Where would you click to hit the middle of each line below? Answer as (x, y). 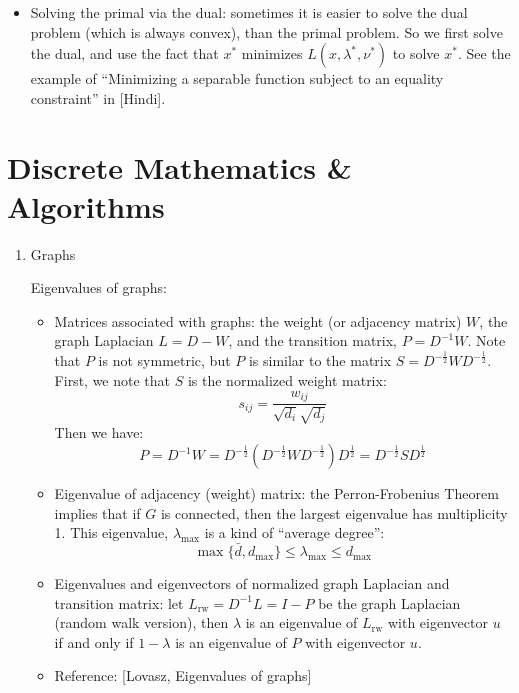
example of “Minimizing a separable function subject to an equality (237, 78)
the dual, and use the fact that (124, 53)
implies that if (97, 512)
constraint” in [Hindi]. (98, 97)
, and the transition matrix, (313, 340)
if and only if (94, 641)
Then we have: (99, 432)
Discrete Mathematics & (179, 166)
